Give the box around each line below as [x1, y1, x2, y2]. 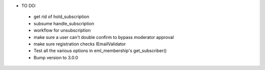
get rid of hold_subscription [33, 14, 89, 19]
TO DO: [21, 3, 37, 8]
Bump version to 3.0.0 [33, 54, 79, 60]
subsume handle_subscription [33, 20, 94, 26]
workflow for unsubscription [33, 27, 91, 34]
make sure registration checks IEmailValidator [33, 41, 126, 47]
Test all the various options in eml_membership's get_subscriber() [33, 48, 167, 53]
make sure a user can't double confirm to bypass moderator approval [33, 34, 174, 40]
